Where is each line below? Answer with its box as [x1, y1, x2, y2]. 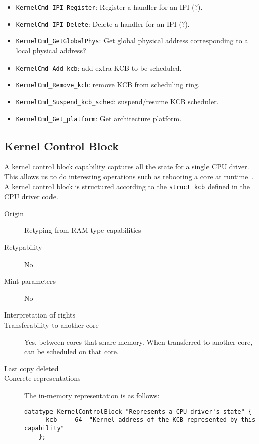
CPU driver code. [4, 191, 58, 202]
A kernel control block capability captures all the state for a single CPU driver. [4, 161, 249, 172]
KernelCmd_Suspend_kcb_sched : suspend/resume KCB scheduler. [16, 96, 219, 106]
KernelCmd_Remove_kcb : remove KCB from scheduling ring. [16, 79, 200, 90]
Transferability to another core [4, 319, 99, 330]
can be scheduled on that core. [24, 346, 119, 357]
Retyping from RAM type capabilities [24, 225, 141, 235]
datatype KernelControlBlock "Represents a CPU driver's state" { [24, 408, 252, 415]
